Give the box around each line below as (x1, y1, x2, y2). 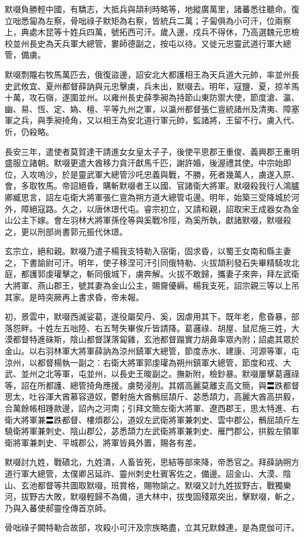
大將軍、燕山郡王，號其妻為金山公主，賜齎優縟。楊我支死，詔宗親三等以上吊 (5, 279, 299, 292)
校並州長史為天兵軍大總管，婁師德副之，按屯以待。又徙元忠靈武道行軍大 (5, 37, 283, 49)
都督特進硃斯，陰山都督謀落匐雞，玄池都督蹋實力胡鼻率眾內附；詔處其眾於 (12, 333, 299, 345)
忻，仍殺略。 (5, 125, 54, 137)
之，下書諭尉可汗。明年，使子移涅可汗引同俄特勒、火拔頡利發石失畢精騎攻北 (5, 256, 299, 268)
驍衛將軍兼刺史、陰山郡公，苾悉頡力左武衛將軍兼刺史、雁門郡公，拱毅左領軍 (5, 425, 299, 437)
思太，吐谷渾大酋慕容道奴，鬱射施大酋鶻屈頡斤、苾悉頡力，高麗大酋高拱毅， (5, 390, 299, 403)
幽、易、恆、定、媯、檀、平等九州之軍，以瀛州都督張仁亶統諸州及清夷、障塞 (5, 102, 299, 115)
